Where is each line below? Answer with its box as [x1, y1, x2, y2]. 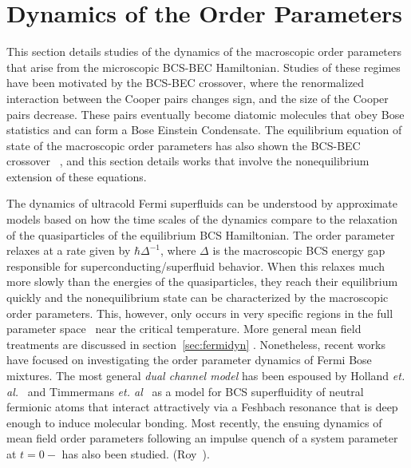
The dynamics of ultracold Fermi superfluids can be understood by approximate [6, 195, 397, 212]
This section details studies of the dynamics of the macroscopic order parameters [6, 43, 402, 60]
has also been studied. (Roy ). [61, 445, 210, 462]
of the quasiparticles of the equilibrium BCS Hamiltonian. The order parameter [6, 226, 395, 243]
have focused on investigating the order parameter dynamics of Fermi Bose [6, 351, 372, 368]
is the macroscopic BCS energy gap [212, 242, 385, 259]
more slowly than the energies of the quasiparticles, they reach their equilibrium [6, 273, 398, 290]
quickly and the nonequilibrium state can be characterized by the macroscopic [6, 289, 389, 306]
